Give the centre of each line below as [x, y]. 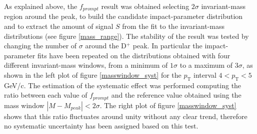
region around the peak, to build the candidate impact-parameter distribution [123, 16]
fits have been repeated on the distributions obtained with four [134, 55]
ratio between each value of [46, 95]
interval [205, 75]
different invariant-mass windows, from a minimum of [86, 65]
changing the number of [40, 46]
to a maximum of [206, 65]
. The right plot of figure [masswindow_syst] [168, 105]
